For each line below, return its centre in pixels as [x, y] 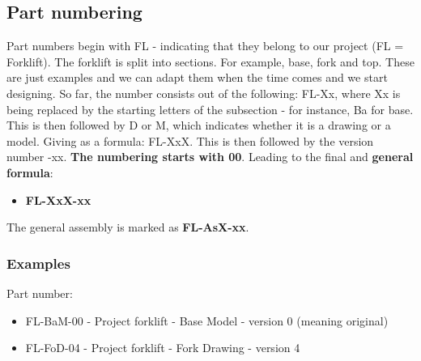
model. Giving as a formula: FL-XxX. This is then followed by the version [190, 140]
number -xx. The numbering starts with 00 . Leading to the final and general [210, 157]
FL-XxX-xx [58, 200]
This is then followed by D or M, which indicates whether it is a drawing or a [199, 125]
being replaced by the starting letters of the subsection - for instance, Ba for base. [210, 109]
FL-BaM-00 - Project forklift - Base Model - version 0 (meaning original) [207, 320]
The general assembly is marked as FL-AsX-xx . [128, 227]
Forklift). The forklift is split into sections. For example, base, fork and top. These [210, 61]
